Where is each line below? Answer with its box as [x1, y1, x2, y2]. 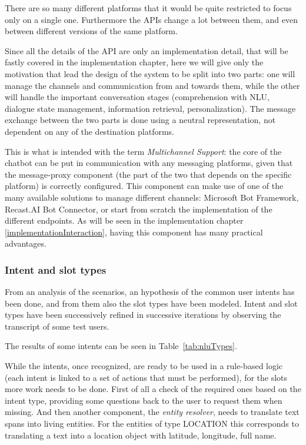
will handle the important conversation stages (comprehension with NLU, [5, 91, 270, 103]
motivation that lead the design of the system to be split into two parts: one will [5, 67, 295, 79]
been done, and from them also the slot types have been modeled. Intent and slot [5, 297, 298, 309]
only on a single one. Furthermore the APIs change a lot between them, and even [5, 13, 298, 25]
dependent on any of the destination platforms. [5, 125, 175, 137]
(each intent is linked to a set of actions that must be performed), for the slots [5, 371, 288, 383]
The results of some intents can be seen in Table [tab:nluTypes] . [5, 340, 237, 352]
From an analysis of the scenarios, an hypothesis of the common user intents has [5, 285, 295, 298]
